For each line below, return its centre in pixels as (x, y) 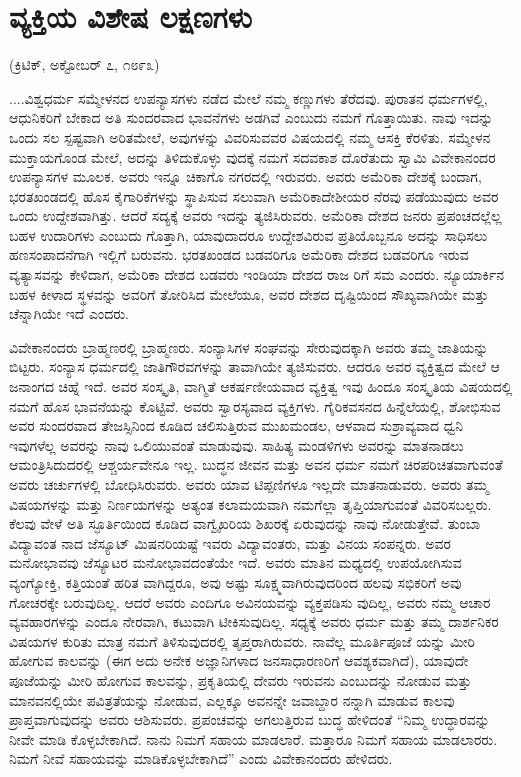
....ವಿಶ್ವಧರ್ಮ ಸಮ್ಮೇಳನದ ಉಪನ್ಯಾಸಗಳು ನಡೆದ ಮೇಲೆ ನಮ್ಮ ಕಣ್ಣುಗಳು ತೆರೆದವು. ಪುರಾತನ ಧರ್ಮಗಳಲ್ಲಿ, (248, 97)
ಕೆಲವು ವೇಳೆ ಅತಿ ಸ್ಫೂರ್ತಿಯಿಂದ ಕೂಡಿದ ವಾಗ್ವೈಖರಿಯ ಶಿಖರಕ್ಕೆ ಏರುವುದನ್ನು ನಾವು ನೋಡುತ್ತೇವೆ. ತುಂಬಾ (245, 523)
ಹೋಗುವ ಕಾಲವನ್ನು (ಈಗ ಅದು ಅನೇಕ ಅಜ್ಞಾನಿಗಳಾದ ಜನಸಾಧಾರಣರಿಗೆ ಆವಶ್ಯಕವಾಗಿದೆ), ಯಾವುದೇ (239, 660)
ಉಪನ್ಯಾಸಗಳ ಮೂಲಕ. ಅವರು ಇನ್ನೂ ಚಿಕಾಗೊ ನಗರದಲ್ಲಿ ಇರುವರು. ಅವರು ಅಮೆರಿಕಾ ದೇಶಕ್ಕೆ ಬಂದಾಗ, (245, 176)
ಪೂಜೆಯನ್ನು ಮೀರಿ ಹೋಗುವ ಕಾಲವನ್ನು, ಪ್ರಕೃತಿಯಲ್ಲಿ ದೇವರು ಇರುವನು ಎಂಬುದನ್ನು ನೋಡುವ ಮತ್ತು (240, 679)
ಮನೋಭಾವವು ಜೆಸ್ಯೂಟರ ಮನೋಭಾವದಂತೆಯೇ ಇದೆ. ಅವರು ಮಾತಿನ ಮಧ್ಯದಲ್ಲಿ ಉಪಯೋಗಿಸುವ (235, 562)
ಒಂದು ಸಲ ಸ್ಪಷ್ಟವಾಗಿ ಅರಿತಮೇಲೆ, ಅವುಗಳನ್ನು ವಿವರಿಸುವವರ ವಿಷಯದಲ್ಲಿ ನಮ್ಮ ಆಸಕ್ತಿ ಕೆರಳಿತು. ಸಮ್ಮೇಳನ (250, 136)
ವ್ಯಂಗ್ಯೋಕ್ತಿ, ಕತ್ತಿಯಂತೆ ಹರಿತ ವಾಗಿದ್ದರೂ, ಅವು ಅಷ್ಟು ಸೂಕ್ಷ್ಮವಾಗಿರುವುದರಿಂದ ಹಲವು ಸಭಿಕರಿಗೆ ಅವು (235, 581)
